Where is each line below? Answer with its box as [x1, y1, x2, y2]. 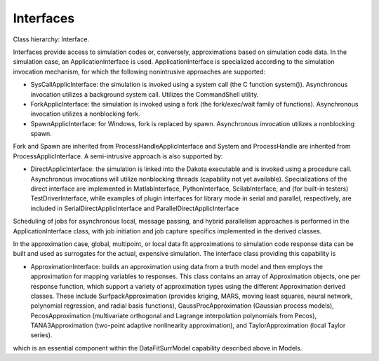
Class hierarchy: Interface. [13, 35, 90, 43]
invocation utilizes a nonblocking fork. [30, 109, 140, 118]
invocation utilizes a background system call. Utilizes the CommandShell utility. [30, 90, 259, 98]
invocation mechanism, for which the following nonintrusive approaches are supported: [13, 67, 266, 76]
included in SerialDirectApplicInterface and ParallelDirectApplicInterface [30, 204, 239, 212]
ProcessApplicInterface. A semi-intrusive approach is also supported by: [13, 151, 223, 161]
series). [30, 331, 53, 339]
